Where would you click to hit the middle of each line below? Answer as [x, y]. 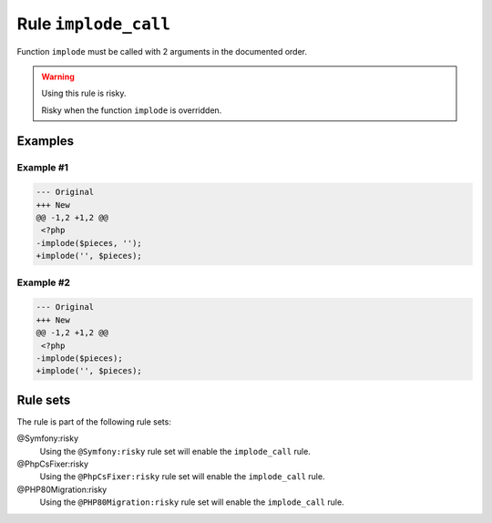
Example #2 [44, 282]
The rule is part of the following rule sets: [94, 421]
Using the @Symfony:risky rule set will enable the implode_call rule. [175, 451]
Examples [46, 141]
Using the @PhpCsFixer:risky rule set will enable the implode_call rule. [182, 477]
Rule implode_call [94, 24]
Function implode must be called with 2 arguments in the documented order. [162, 51]
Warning [58, 77]
